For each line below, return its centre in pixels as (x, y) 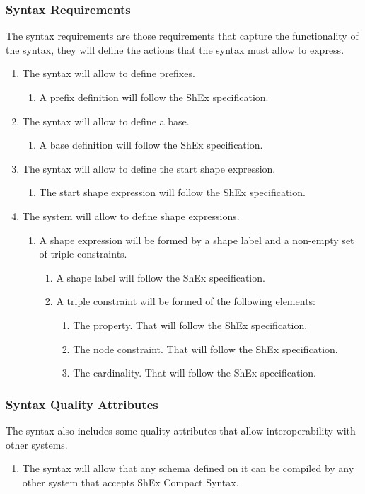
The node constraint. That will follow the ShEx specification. (205, 349)
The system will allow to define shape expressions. (131, 216)
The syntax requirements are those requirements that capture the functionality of (182, 36)
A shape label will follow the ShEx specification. (161, 277)
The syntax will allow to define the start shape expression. (149, 168)
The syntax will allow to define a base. (106, 121)
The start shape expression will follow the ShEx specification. (172, 192)
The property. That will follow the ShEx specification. (190, 324)
